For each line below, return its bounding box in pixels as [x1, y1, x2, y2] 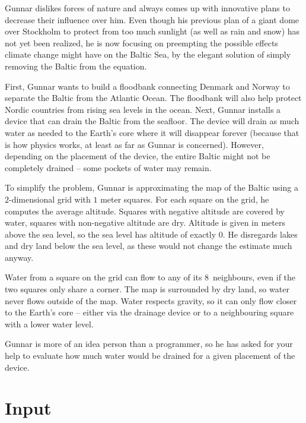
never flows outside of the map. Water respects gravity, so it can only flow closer [5, 294, 297, 307]
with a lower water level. [5, 317, 94, 330]
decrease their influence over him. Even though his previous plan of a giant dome [5, 13, 299, 26]
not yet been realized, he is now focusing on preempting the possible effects [5, 36, 278, 49]
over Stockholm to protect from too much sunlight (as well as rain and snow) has [5, 25, 300, 37]
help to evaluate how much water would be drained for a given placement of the [5, 349, 295, 362]
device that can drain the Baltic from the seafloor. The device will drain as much [5, 115, 299, 127]
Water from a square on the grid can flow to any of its [5, 271, 202, 283]
